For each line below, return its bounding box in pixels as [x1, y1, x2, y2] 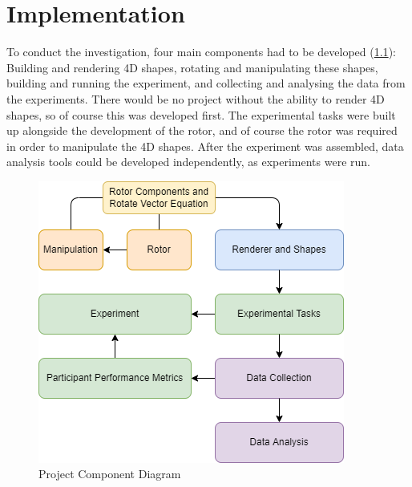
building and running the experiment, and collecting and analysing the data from [6, 75, 406, 91]
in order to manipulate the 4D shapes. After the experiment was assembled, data [6, 137, 404, 154]
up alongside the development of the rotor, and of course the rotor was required [6, 122, 398, 139]
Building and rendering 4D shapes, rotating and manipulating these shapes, [6, 59, 378, 75]
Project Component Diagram [38, 465, 181, 482]
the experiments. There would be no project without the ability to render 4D [6, 90, 385, 107]
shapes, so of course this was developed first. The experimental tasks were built [6, 106, 396, 123]
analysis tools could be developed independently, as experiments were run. [6, 153, 370, 170]
